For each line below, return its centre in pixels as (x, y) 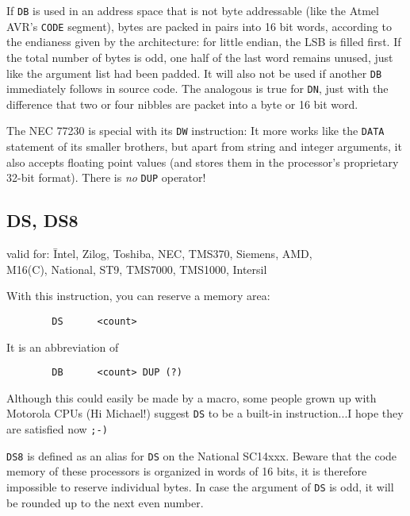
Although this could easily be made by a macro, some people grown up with (192, 397)
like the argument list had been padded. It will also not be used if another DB (194, 73)
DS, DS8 (42, 220)
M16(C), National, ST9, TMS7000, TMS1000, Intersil (137, 269)
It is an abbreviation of (63, 347)
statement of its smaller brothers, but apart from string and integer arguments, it (204, 146)
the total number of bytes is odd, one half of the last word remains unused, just (200, 57)
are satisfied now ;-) (57, 429)
